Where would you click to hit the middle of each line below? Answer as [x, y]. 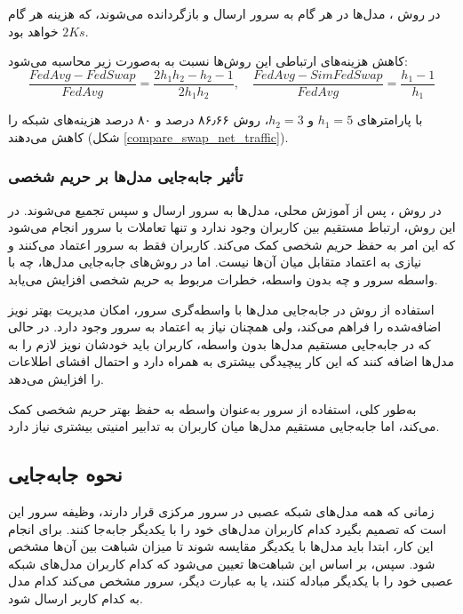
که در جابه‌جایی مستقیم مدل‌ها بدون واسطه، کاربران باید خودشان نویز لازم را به [220, 343]
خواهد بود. [48, 31]
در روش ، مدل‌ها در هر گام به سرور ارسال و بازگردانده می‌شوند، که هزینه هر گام [224, 13]
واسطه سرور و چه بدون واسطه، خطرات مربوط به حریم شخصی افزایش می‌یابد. [223, 279]
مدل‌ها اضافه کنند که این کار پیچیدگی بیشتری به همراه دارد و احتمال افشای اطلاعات [231, 361]
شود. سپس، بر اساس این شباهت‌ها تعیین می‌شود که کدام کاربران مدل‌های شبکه [222, 563]
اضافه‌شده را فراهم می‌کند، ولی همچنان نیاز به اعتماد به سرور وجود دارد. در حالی [225, 327]
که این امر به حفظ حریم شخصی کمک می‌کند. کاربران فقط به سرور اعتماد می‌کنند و [232, 244]
